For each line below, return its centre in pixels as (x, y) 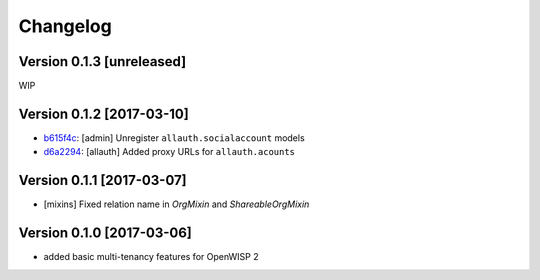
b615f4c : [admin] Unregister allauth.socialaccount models (174, 137)
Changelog (65, 26)
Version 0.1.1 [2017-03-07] (102, 180)
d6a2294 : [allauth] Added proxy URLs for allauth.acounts (169, 152)
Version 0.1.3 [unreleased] (102, 61)
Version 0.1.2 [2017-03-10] (103, 113)
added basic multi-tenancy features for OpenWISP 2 (151, 257)
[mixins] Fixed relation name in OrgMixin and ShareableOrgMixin (176, 204)
